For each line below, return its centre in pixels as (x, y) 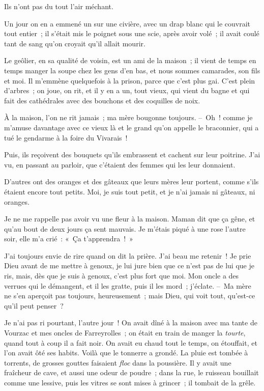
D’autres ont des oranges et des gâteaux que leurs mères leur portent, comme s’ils (131, 181)
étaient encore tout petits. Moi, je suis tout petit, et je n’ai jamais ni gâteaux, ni (130, 191)
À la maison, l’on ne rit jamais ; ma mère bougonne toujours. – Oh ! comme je (128, 117)
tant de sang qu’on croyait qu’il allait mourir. (75, 43)
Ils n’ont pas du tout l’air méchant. (59, 6)
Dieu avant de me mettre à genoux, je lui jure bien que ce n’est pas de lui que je (129, 266)
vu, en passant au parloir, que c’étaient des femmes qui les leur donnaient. (120, 164)
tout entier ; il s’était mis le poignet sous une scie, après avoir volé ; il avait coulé (132, 33)
